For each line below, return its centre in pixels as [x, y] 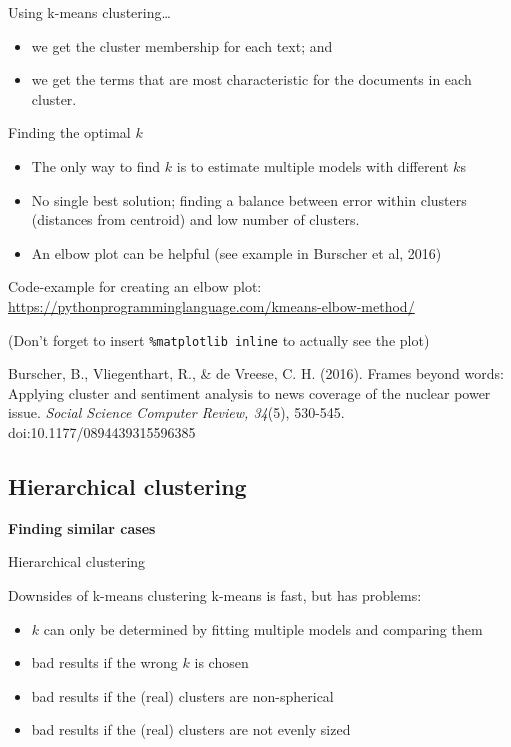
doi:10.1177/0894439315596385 [102, 431]
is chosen [221, 662]
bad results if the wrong [104, 662]
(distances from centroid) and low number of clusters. [195, 219]
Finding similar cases [82, 527]
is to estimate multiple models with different [312, 165]
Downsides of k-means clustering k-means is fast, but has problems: [215, 594]
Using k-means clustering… [89, 12]
